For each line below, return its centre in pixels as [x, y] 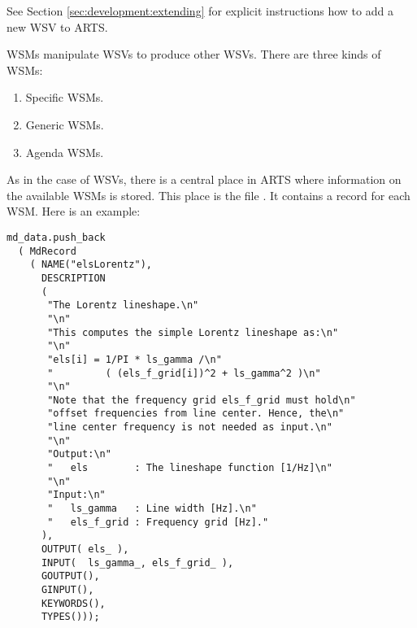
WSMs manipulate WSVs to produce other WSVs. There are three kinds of [194, 54]
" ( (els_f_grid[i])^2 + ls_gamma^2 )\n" [184, 373]
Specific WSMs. [65, 97]
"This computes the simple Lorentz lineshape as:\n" [193, 332]
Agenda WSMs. [65, 152]
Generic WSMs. [65, 124]
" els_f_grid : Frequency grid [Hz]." [158, 522]
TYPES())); [70, 617]
